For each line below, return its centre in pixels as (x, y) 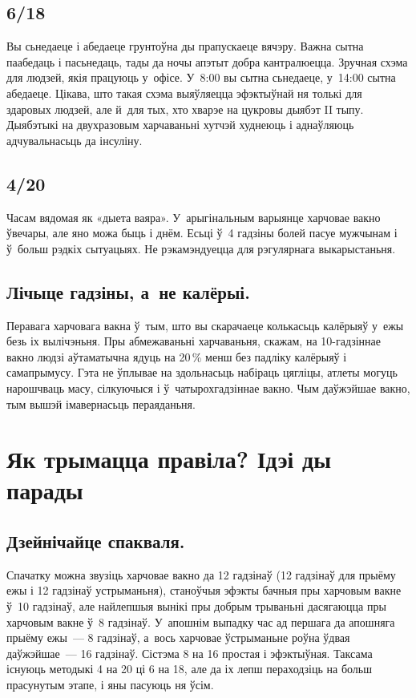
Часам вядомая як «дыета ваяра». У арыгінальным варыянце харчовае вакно (194, 217)
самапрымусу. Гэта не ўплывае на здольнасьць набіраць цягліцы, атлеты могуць (202, 372)
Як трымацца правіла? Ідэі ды (169, 459)
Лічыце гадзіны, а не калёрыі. (128, 291)
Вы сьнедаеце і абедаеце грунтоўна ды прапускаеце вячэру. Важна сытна (185, 46)
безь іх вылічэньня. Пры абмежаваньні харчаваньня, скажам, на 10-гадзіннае (194, 341)
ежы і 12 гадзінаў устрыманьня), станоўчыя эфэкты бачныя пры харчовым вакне (204, 590)
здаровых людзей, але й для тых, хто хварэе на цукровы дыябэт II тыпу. (185, 109)
